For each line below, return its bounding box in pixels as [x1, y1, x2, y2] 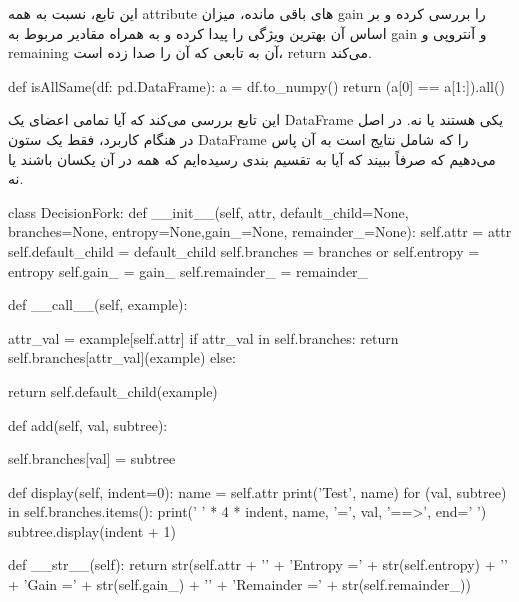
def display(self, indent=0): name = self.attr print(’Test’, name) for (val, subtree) [8, 481, 507, 502]
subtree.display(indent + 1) [8, 520, 176, 541]
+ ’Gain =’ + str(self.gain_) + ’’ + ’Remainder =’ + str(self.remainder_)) [8, 574, 471, 595]
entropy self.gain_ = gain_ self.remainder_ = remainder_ [8, 260, 369, 281]
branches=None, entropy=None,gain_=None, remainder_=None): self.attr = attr [8, 221, 512, 242]
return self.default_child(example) [8, 380, 218, 401]
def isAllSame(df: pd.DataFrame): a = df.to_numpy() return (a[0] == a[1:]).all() [8, 75, 505, 96]
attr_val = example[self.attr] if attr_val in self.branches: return [8, 327, 399, 348]
